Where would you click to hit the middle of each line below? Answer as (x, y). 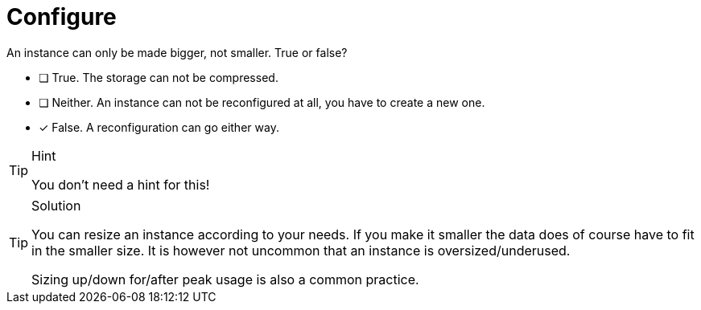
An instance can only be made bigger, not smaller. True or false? (177, 52)
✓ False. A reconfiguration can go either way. (159, 127)
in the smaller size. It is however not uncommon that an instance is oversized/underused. (301, 250)
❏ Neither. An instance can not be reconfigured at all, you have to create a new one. (262, 102)
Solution (56, 205)
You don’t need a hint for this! (121, 184)
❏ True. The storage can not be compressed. (159, 77)
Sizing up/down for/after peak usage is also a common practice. (225, 279)
